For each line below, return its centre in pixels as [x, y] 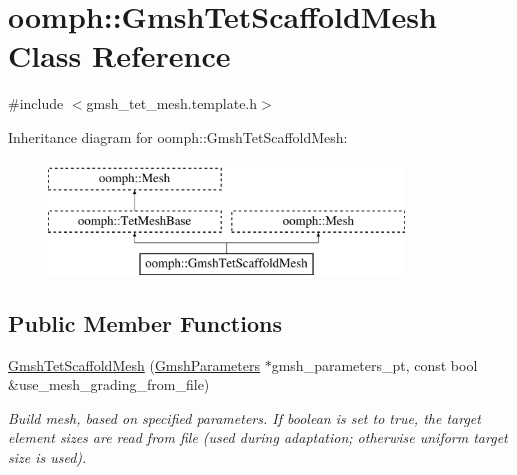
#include [36, 103]
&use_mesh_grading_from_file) [109, 384]
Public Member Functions [145, 322]
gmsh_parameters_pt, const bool [374, 364]
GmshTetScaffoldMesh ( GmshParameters [134, 364]
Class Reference [119, 55]
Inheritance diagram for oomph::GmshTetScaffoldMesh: [178, 136]
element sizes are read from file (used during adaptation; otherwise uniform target [258, 437]
